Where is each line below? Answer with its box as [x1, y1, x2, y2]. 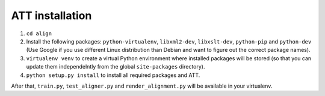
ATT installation [11, 9, 92, 22]
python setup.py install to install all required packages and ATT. [26, 72, 200, 79]
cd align [26, 30, 52, 37]
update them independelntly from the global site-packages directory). [26, 63, 205, 70]
